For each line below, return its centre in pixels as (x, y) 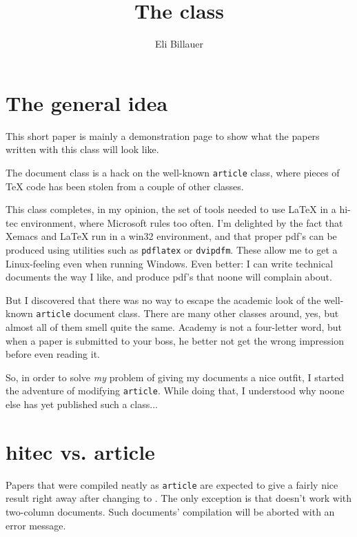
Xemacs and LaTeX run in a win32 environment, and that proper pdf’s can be (171, 236)
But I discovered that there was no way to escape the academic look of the (163, 300)
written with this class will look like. (82, 149)
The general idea (87, 102)
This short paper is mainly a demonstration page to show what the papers (163, 135)
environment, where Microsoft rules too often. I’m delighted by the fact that (182, 222)
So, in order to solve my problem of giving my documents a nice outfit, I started (175, 377)
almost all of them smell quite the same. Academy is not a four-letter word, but (174, 326)
